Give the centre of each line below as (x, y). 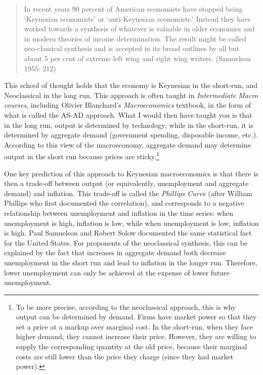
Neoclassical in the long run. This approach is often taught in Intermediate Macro (131, 95)
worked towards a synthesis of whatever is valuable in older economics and (139, 29)
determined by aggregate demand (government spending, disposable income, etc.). (131, 135)
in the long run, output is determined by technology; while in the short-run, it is (129, 125)
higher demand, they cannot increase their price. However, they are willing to (136, 336)
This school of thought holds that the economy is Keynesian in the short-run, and (131, 85)
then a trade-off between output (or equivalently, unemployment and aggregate (126, 183)
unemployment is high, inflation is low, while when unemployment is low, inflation (131, 223)
